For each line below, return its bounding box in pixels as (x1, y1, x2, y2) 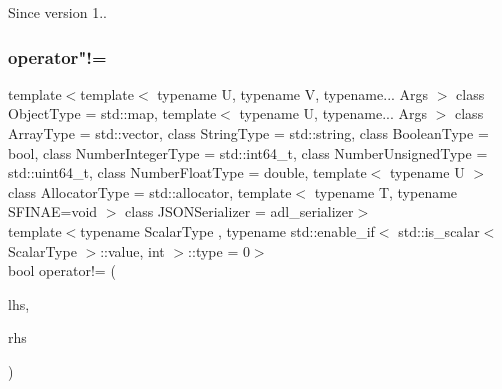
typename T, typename (314, 181, 458, 202)
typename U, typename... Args (239, 103, 428, 124)
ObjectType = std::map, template (8, 103, 217, 124)
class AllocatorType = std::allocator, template (8, 181, 292, 202)
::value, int (100, 240, 165, 261)
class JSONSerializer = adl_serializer (125, 201, 354, 222)
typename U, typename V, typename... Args (157, 83, 429, 104)
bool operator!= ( (8, 260, 116, 281)
